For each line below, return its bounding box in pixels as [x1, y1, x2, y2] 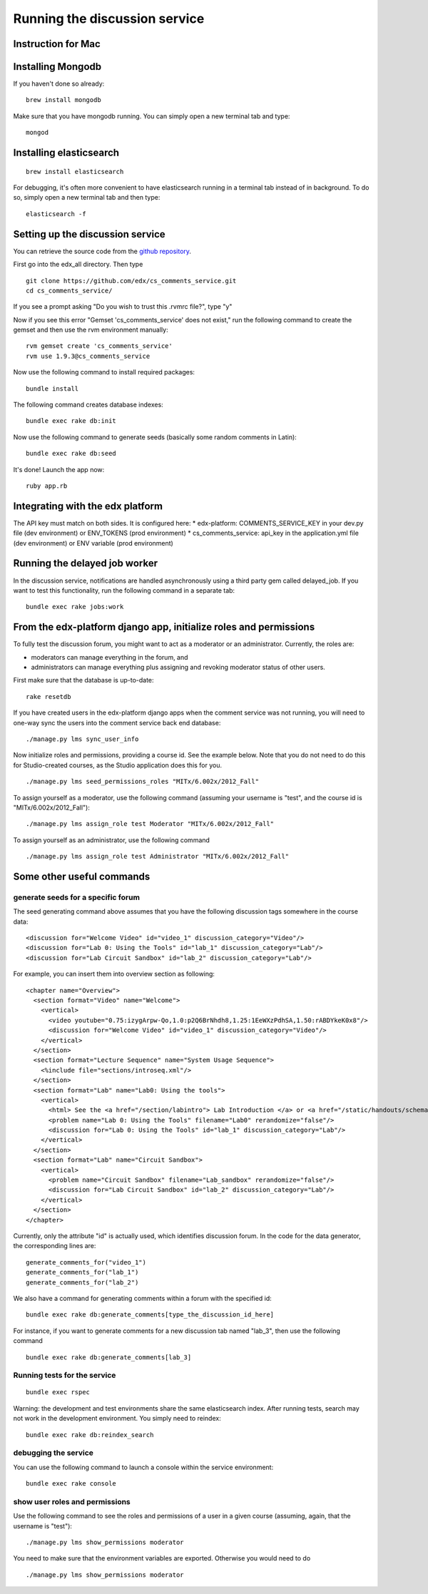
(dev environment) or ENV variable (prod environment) [13, 538, 174, 547]
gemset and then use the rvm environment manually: [13, 325, 168, 334]
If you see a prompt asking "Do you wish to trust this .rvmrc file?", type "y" [13, 302, 233, 311]
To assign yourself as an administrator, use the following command [13, 835, 210, 844]
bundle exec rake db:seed [26, 449, 117, 458]
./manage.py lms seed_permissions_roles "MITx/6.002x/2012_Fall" [26, 777, 260, 786]
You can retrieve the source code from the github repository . [13, 247, 192, 255]
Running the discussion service [13, 11, 205, 26]
